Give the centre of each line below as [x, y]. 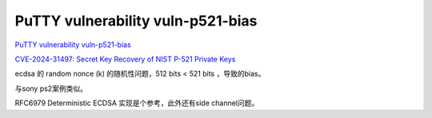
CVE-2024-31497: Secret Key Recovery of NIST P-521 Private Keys [125, 59]
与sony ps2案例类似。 [51, 88]
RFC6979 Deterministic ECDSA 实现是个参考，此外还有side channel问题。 [137, 103]
